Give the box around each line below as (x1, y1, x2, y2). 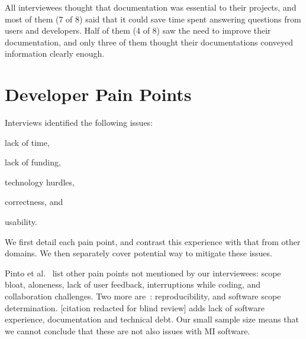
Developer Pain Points (5, 82, 192, 106)
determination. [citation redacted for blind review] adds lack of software (5, 301, 265, 314)
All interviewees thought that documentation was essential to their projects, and (5, 1, 297, 13)
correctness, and (5, 195, 63, 208)
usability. (5, 216, 37, 228)
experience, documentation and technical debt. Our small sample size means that (5, 313, 299, 325)
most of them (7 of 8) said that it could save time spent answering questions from (5, 12, 301, 25)
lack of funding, (5, 156, 61, 168)
